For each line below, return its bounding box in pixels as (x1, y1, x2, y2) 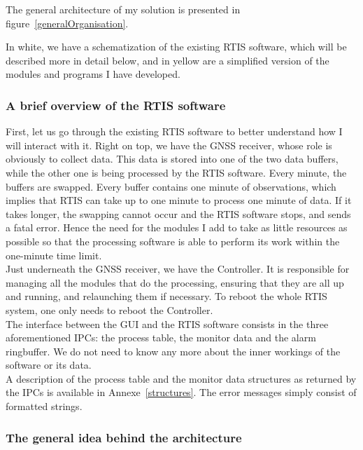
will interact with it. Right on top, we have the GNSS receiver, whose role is (6, 137, 332, 152)
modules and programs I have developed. (6, 67, 180, 81)
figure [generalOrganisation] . (6, 15, 129, 30)
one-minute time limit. (6, 247, 102, 262)
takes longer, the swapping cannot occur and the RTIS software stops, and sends (6, 206, 351, 221)
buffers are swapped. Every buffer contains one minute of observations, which (6, 179, 336, 193)
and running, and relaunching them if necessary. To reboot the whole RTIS (6, 289, 327, 304)
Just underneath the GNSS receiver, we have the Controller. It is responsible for (6, 261, 350, 276)
